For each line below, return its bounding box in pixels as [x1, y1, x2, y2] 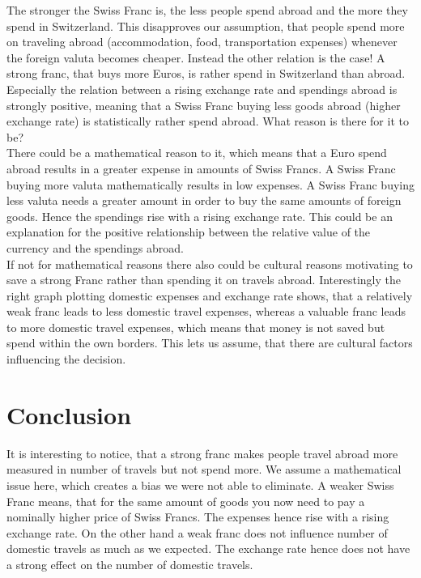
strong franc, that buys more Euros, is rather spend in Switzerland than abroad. [6, 65, 406, 82]
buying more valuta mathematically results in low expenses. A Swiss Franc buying [6, 176, 415, 193]
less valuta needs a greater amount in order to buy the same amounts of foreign [6, 192, 402, 209]
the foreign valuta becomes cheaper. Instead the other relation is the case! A [6, 49, 385, 66]
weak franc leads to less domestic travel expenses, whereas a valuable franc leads [6, 303, 406, 320]
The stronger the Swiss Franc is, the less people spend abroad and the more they [6, 2, 408, 18]
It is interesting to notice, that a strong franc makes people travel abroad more [6, 444, 398, 461]
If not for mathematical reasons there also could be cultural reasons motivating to [6, 255, 413, 272]
